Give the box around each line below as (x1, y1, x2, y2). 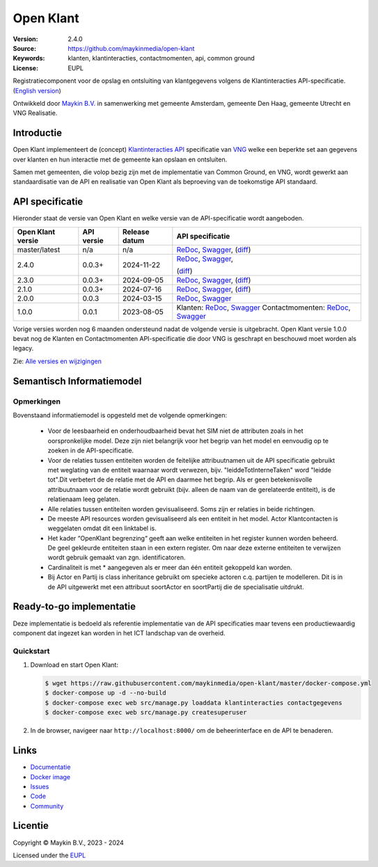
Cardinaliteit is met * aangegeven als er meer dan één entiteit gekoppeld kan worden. (47, 563, 292, 571)
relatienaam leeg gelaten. (47, 495, 120, 504)
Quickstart (13, 646, 50, 655)
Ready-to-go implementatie (13, 600, 136, 612)
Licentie (13, 820, 49, 832)
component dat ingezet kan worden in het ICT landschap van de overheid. (13, 628, 226, 637)
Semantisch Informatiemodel (13, 375, 142, 387)
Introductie (13, 127, 63, 139)
